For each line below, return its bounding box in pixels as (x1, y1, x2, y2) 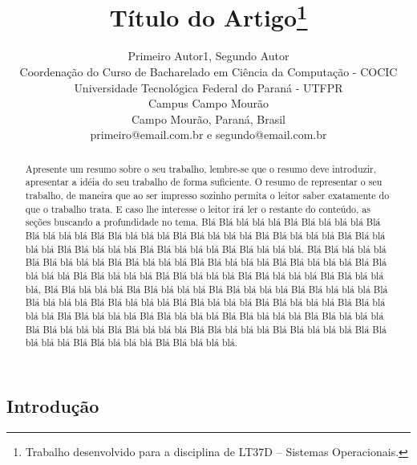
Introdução (6, 394, 99, 418)
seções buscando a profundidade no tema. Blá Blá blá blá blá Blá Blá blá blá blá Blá (25, 215, 381, 229)
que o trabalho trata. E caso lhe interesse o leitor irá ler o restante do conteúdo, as (25, 202, 370, 215)
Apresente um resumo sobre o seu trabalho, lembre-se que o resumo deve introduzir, (25, 161, 377, 175)
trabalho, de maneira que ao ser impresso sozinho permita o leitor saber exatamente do (25, 189, 390, 202)
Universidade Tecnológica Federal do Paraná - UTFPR (74, 79, 343, 96)
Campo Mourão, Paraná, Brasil (132, 110, 285, 127)
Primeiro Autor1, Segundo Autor (128, 47, 289, 64)
